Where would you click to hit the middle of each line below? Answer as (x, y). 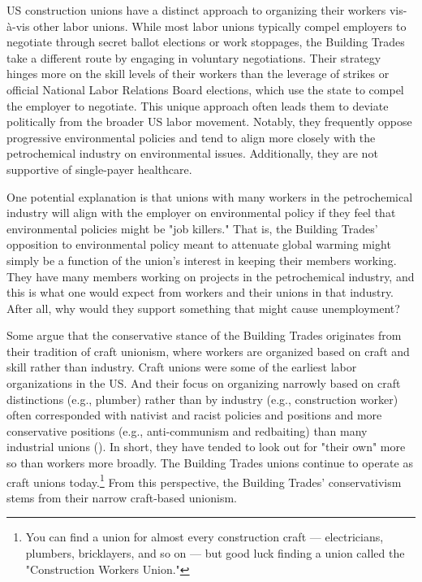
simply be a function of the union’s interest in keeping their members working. (202, 260)
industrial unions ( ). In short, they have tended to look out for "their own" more (206, 447)
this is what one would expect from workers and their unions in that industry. (200, 292)
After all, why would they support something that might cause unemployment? (203, 308)
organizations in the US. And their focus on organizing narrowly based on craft (204, 383)
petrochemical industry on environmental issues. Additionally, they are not (192, 153)
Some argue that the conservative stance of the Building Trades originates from (204, 335)
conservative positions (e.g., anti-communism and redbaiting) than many (187, 430)
